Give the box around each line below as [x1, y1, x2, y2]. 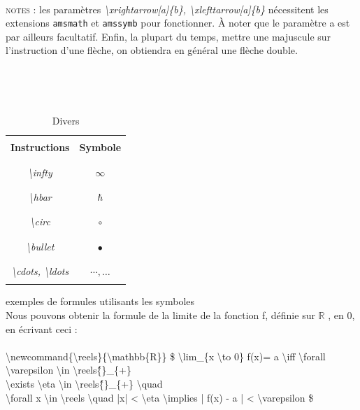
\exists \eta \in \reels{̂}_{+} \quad [6, 376, 163, 390]
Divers [52, 113, 80, 128]
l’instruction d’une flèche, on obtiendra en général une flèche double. [6, 43, 298, 57]
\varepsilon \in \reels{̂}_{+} [6, 362, 131, 377]
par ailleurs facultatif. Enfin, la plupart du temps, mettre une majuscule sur [6, 29, 331, 43]
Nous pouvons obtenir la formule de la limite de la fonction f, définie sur [6, 307, 315, 322]
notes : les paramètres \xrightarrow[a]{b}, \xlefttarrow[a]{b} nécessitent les [6, 1, 329, 16]
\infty [27, 164, 52, 179]
